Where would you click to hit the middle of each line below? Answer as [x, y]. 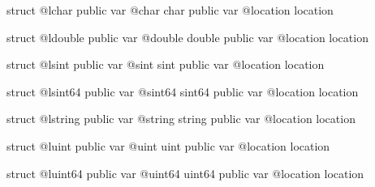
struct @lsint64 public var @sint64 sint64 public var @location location [183, 91]
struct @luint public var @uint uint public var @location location [168, 145]
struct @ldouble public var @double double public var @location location [187, 37]
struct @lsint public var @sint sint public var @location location [166, 64]
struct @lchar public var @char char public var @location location [170, 10]
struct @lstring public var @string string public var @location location [181, 119]
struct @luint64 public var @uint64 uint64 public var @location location [185, 173]
